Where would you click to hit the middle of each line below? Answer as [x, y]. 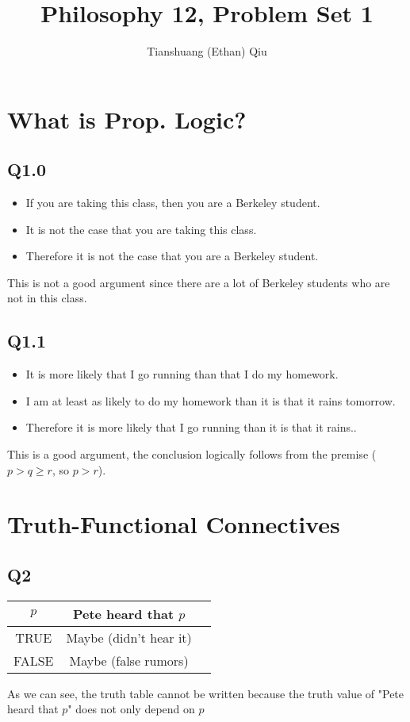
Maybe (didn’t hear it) [129, 637]
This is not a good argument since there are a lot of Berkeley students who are [199, 282]
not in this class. [47, 298]
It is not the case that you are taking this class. [141, 229]
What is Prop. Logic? [127, 119]
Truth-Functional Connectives [174, 524]
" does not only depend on [131, 709]
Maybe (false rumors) [129, 660]
